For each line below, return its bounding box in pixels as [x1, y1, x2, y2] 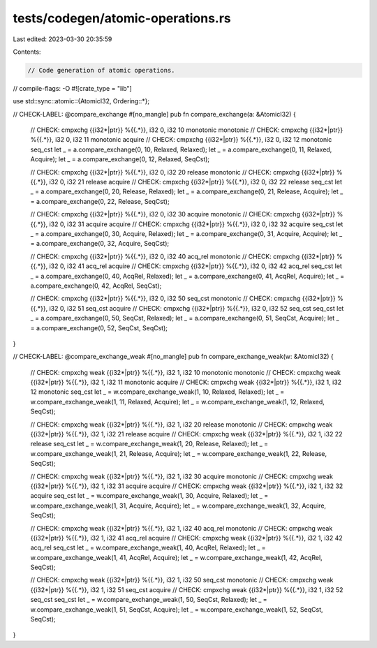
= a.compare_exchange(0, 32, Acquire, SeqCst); [30, 240, 170, 248]
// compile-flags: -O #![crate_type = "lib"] [13, 84, 132, 92]
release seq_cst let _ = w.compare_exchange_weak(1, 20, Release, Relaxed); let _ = [30, 440, 269, 448]
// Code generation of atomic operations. [27, 66, 175, 74]
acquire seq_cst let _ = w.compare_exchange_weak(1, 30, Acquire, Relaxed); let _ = [30, 492, 269, 500]
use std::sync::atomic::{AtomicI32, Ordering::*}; [13, 97, 150, 105]
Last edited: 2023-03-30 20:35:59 [13, 35, 112, 43]
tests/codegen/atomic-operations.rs [13, 10, 232, 26]
